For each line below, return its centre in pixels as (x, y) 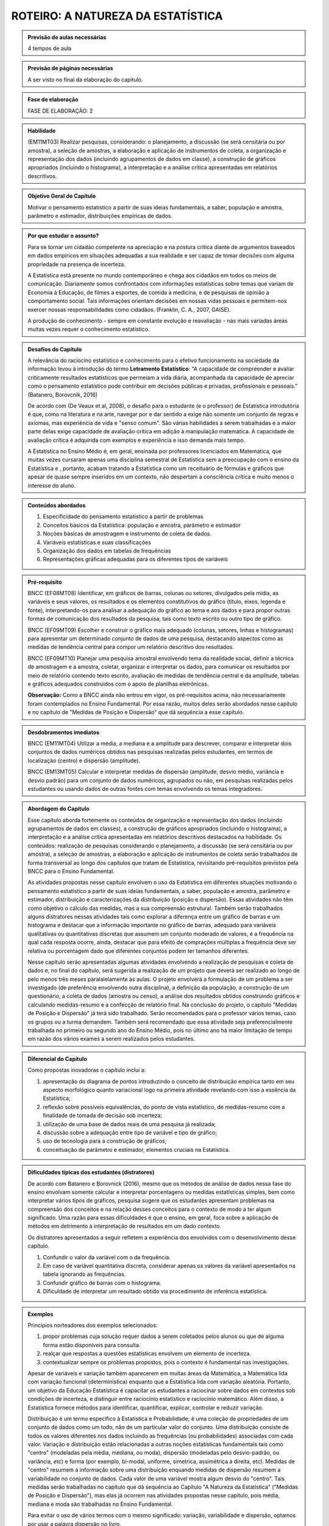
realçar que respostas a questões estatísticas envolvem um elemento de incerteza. (147, 1354)
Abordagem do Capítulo (58, 809)
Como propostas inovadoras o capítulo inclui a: (87, 1070)
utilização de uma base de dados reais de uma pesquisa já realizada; (129, 1124)
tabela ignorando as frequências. (84, 1274)
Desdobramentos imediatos (64, 732)
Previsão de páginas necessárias (70, 68)
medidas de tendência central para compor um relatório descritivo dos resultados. (131, 647)
